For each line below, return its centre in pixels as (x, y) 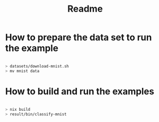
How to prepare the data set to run (78, 37)
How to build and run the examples (80, 91)
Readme (85, 9)
